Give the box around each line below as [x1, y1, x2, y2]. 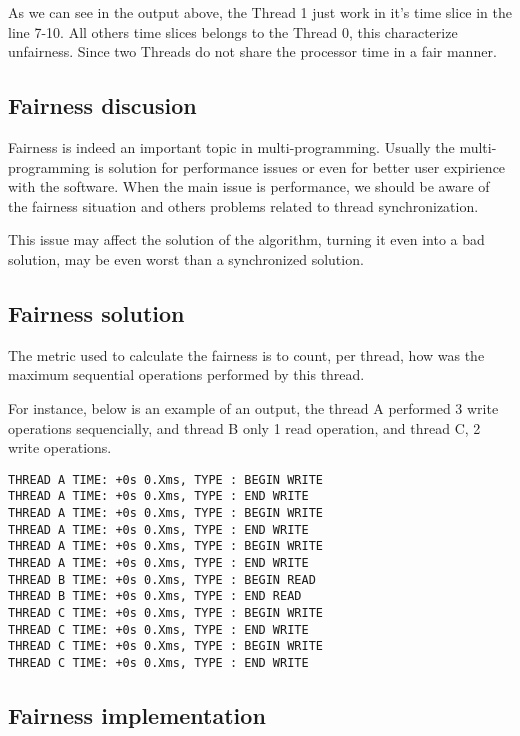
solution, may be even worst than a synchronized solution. [8, 248, 364, 269]
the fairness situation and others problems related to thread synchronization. [8, 195, 479, 216]
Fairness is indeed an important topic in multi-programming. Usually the [8, 136, 455, 157]
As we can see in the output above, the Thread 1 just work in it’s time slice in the [8, 2, 513, 22]
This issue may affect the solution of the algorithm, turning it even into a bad [8, 229, 485, 250]
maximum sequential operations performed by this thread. [8, 364, 365, 385]
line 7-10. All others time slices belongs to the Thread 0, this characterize [8, 21, 458, 42]
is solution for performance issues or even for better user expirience [94, 156, 506, 177]
